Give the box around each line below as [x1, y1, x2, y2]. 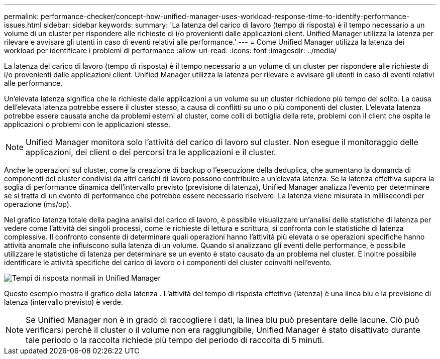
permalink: [4, 12, 39, 21]
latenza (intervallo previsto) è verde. [4, 298, 123, 306]
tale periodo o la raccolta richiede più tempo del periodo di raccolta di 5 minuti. [26, 335, 324, 345]
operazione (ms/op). [4, 200, 71, 208]
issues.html [4, 21, 42, 29]
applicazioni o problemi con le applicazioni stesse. [4, 120, 170, 129]
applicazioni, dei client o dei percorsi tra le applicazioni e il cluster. [26, 147, 276, 157]
